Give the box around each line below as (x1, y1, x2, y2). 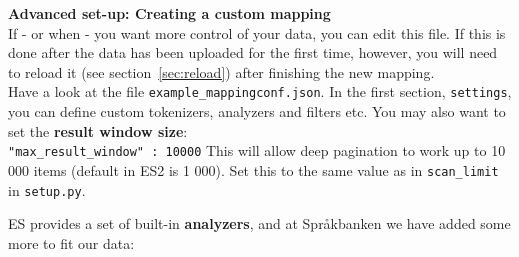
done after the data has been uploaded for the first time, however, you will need (8, 42, 498, 63)
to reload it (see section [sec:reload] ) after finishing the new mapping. (8, 61, 435, 82)
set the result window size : (8, 120, 188, 141)
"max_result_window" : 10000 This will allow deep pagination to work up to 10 (8, 140, 506, 161)
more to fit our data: (8, 232, 135, 253)
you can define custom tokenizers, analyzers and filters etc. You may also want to (8, 101, 506, 122)
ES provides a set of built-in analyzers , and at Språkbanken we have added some (8, 213, 511, 234)
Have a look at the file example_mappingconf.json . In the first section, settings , (8, 81, 512, 102)
